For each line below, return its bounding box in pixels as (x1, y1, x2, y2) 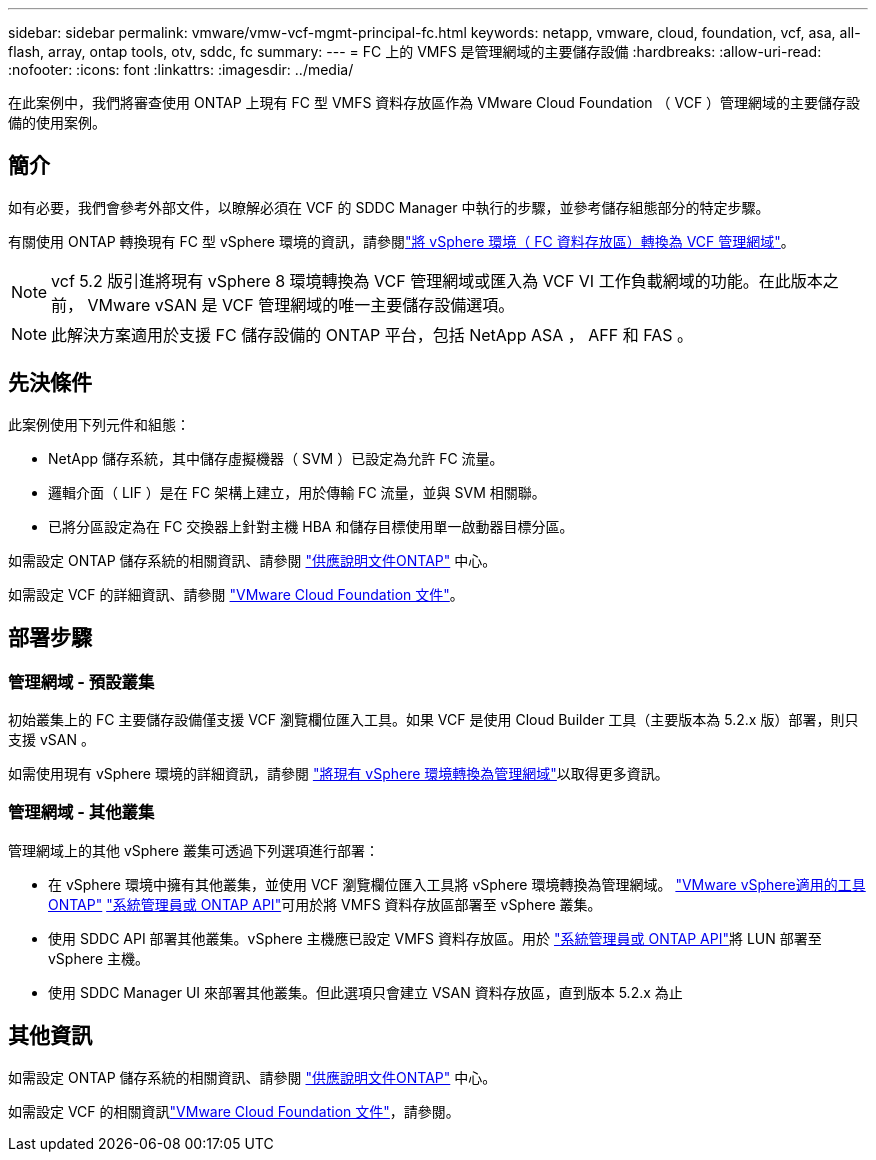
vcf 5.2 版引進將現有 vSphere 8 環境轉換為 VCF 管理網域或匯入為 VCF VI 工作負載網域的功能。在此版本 (51, 270, 823, 291)
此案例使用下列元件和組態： (8, 415, 190, 433)
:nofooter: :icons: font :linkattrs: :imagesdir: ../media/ (8, 61, 354, 78)
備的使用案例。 (8, 114, 106, 131)
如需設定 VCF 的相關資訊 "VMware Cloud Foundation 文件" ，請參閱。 (8, 1102, 460, 1120)
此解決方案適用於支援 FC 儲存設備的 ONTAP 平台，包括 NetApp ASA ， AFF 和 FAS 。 (51, 324, 694, 345)
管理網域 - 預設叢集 (8, 671, 155, 692)
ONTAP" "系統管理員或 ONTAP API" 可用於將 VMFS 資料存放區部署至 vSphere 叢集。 (48, 895, 602, 913)
